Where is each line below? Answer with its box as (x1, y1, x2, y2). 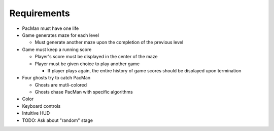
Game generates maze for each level (22, 32, 99, 38)
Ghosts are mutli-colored (35, 81, 87, 88)
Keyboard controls (22, 103, 61, 109)
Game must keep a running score (22, 46, 92, 53)
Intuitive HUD (22, 110, 50, 116)
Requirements (9, 8, 71, 19)
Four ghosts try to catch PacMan (22, 75, 91, 81)
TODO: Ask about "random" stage (22, 117, 93, 123)
